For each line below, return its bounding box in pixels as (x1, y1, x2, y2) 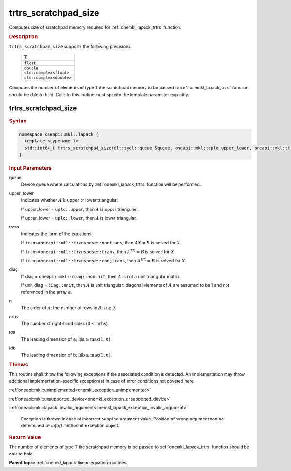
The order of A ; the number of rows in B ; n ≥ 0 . (21, 305, 116, 311)
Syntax (9, 117, 27, 124)
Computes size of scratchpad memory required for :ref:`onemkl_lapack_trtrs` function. (9, 24, 181, 30)
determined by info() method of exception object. (21, 423, 120, 429)
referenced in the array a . (21, 289, 72, 295)
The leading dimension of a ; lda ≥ (21, 336, 90, 342)
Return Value (9, 434, 41, 441)
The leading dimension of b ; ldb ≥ (21, 352, 90, 358)
